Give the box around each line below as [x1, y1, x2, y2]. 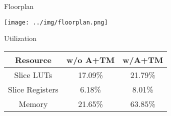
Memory [18, 97, 48, 109]
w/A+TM [122, 53, 163, 65]
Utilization [4, 33, 36, 43]
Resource [14, 53, 51, 65]
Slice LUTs [14, 68, 52, 80]
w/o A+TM [66, 53, 115, 65]
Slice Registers [8, 83, 58, 95]
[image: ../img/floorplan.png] [4, 18, 108, 26]
